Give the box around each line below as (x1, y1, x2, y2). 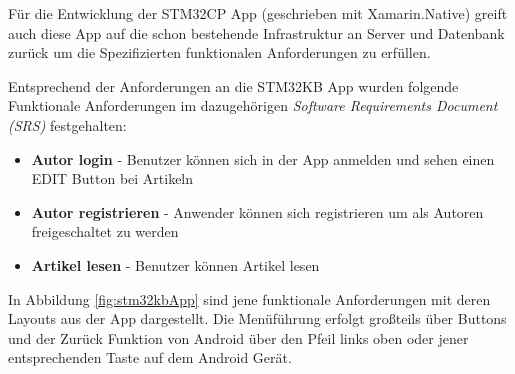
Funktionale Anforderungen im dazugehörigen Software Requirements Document (8, 95, 498, 116)
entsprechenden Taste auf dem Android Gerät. (8, 347, 292, 368)
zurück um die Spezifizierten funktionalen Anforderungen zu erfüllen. (8, 42, 431, 63)
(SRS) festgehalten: (8, 114, 127, 135)
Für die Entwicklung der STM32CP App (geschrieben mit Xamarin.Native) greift (8, 3, 508, 23)
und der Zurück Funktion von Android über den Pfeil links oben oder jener (8, 327, 469, 348)
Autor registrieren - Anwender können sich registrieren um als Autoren (31, 201, 484, 222)
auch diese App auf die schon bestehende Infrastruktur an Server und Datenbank (8, 22, 505, 43)
